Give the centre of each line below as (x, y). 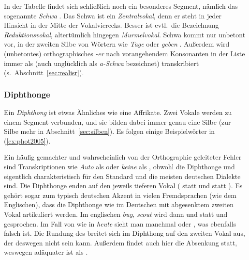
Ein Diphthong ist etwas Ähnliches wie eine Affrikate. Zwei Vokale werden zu (118, 112)
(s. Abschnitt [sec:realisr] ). (44, 73)
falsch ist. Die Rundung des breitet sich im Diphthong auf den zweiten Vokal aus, (124, 233)
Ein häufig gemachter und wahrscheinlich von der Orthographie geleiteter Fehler (123, 157)
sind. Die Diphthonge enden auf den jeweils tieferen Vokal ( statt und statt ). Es (123, 186)
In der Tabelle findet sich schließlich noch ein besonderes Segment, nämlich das (121, 6)
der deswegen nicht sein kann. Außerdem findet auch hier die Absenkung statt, (121, 242)
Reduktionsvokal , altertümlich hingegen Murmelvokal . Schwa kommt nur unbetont (125, 34)
